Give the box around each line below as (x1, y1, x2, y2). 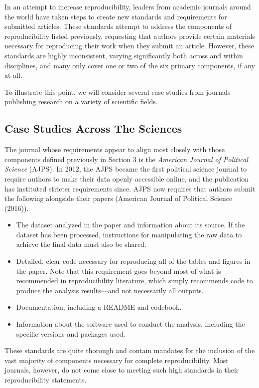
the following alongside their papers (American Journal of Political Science (4, 193, 233, 203)
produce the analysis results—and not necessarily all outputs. (16, 285, 204, 295)
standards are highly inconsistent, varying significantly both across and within (4, 50, 243, 60)
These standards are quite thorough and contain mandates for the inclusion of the (4, 345, 255, 356)
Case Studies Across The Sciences (4, 121, 182, 136)
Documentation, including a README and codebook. (16, 302, 182, 312)
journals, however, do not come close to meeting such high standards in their (4, 365, 239, 375)
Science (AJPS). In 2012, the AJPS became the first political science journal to (4, 164, 247, 174)
